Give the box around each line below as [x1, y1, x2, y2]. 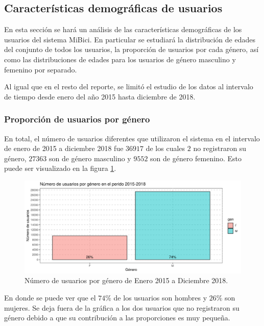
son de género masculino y [49, 153, 131, 163]
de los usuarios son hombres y [113, 292, 207, 303]
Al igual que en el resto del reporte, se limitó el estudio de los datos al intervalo [4, 81, 253, 92]
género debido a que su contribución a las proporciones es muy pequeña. [4, 312, 230, 323]
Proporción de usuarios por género [4, 113, 150, 126]
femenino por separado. [4, 64, 77, 74]
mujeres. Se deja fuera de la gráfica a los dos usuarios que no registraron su [4, 302, 239, 313]
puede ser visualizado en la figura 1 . [4, 163, 116, 173]
